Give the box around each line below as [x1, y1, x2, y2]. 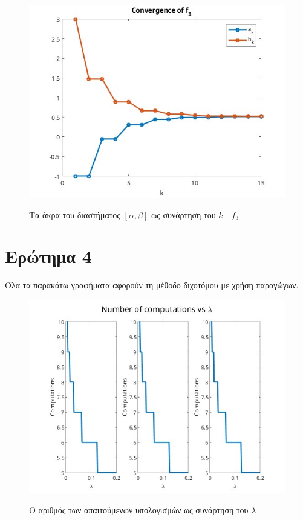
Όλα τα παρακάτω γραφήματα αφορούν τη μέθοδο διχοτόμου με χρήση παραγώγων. [5, 279, 299, 292]
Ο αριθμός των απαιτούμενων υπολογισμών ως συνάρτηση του [29, 503, 249, 516]
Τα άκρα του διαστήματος [29, 208, 120, 221]
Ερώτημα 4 [5, 244, 92, 268]
